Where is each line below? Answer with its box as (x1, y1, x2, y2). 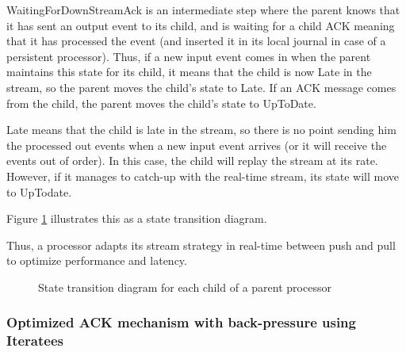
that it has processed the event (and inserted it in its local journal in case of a (6, 33, 386, 49)
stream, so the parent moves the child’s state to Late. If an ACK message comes (6, 78, 396, 95)
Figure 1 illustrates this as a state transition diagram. (6, 210, 267, 227)
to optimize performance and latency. (6, 252, 187, 269)
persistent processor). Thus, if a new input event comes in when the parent (6, 48, 371, 64)
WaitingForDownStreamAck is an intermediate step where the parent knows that (6, 2, 400, 17)
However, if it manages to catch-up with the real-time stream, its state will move (6, 167, 399, 184)
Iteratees (6, 331, 63, 350)
